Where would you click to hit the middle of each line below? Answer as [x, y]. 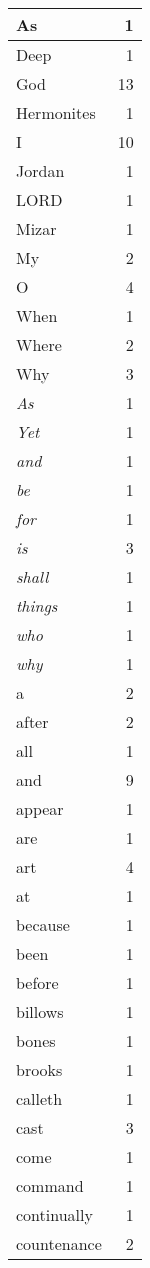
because [43, 924]
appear [40, 808]
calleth [39, 1098]
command [50, 1185]
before [37, 982]
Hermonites [56, 112]
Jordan [40, 170]
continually [54, 1214]
